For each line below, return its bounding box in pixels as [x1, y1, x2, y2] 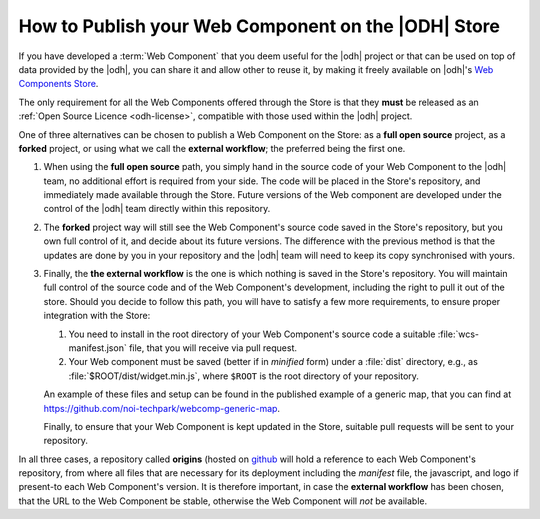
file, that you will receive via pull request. [128, 341, 298, 354]
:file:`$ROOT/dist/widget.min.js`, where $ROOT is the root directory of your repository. [68, 370, 420, 382]
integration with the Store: [43, 310, 151, 322]
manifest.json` [68, 341, 127, 354]
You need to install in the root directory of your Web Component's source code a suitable [68, 328, 436, 340]
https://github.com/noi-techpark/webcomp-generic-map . [43, 402, 280, 414]
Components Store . [18, 78, 99, 90]
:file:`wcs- [437, 328, 480, 340]
